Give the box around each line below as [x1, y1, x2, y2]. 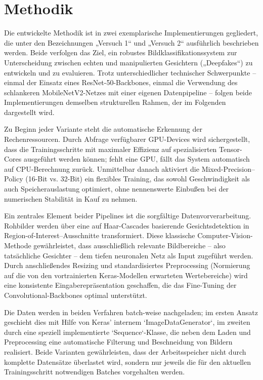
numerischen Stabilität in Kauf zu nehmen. [4, 193, 138, 204]
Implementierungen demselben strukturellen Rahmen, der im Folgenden [4, 97, 226, 107]
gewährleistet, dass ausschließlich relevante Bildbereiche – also [33, 240, 226, 250]
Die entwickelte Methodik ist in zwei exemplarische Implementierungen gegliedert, [4, 27, 258, 38]
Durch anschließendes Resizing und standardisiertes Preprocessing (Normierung [4, 260, 250, 271]
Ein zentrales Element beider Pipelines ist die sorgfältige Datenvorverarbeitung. [4, 210, 251, 221]
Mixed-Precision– [201, 163, 255, 174]
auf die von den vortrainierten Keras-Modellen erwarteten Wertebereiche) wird [4, 270, 248, 280]
